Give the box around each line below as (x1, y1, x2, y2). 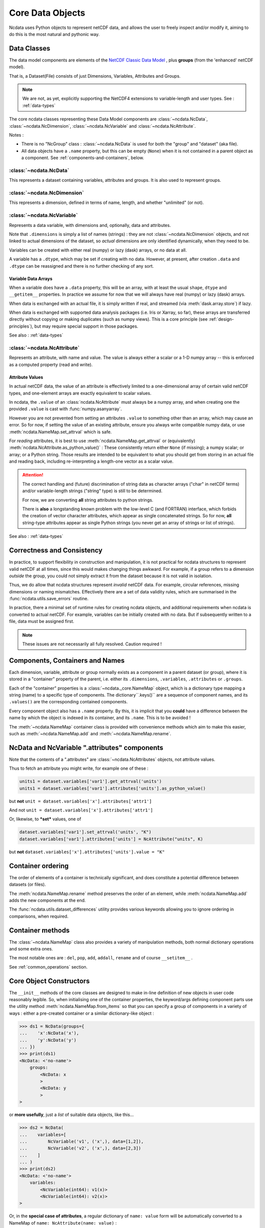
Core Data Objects (9, 7, 85, 18)
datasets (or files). (9, 882, 46, 888)
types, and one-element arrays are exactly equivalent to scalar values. (9, 390, 152, 396)
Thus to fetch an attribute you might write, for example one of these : (9, 765, 149, 771)
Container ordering (9, 862, 69, 870)
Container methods (9, 926, 70, 934)
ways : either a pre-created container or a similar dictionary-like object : (9, 1010, 154, 1016)
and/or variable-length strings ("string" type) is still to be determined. (22, 488, 163, 494)
